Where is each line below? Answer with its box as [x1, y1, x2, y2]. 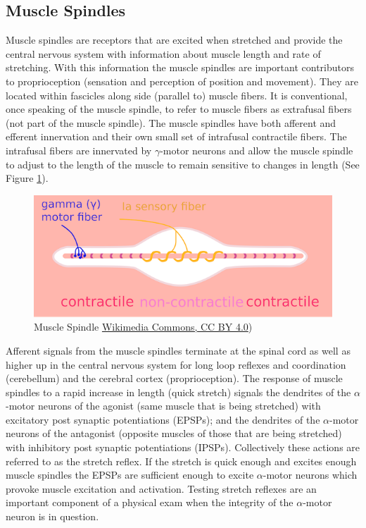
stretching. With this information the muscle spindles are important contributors [6, 60, 355, 75]
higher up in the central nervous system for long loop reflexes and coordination [6, 357, 346, 372]
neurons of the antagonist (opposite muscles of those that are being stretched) [6, 426, 342, 441]
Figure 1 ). [6, 171, 49, 185]
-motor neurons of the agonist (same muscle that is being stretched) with [6, 398, 321, 413]
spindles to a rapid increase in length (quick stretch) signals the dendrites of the [6, 384, 351, 399]
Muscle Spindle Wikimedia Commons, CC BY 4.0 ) [34, 319, 253, 334]
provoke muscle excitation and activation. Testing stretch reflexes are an [6, 481, 317, 496]
